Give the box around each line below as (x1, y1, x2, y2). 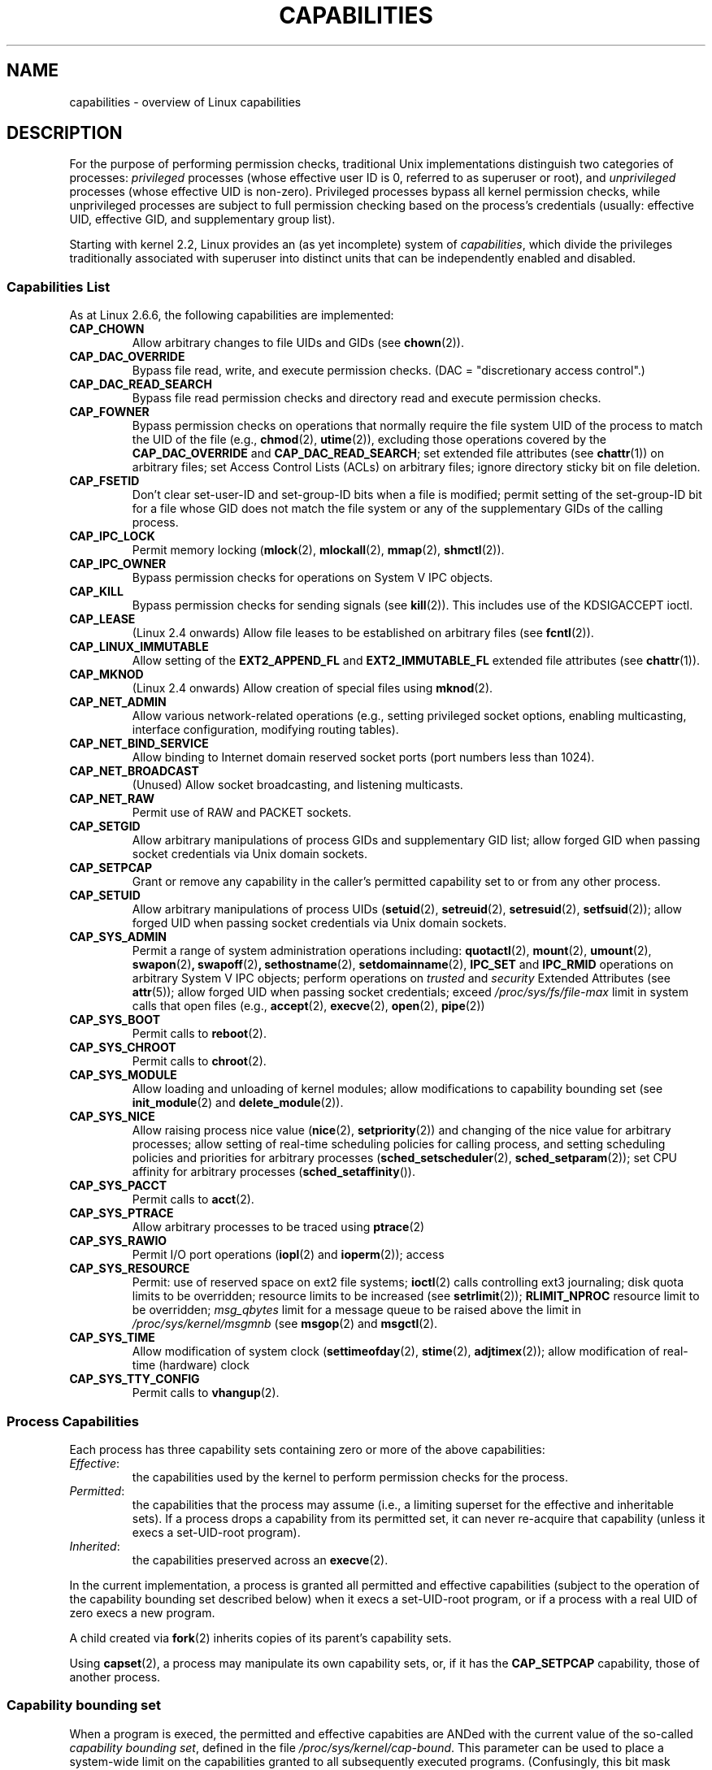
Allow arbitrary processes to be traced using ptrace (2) (132, 1220, 425, 1234)
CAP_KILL (69, 584, 124, 599)
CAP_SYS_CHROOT (69, 1040, 176, 1055)
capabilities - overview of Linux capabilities (69, 94, 302, 109)
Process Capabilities (7, 1412, 139, 1429)
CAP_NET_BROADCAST (69, 764, 199, 779)
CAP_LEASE (69, 612, 136, 627)
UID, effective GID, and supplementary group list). (69, 212, 336, 227)
